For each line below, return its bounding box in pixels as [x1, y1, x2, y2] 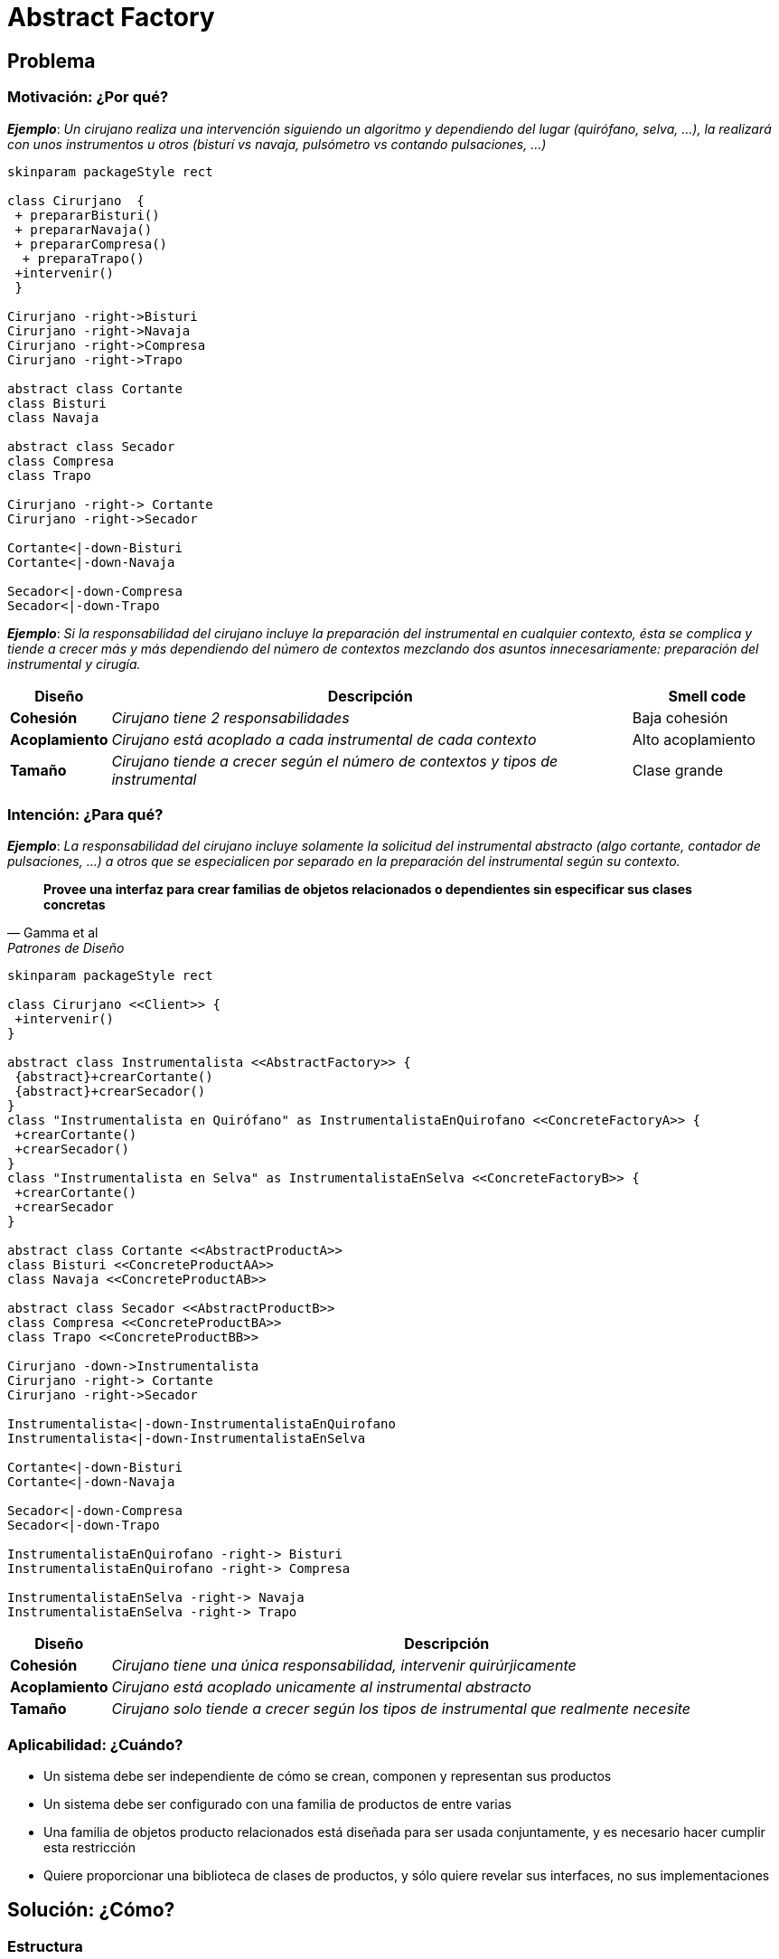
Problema [7, 49, 96, 72]
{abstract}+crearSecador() [14, 1084, 206, 1099]
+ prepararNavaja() [14, 221, 153, 237]
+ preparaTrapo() [22, 250, 145, 266]
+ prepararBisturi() [14, 207, 160, 222]
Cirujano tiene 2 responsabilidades [111, 708, 350, 727]
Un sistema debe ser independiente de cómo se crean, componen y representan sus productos [43, 1768, 612, 1785]
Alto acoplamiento [632, 730, 756, 749]
